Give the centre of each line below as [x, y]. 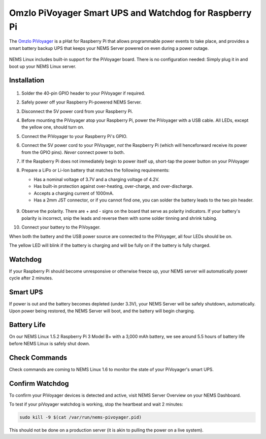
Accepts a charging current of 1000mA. [74, 193]
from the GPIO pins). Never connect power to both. [73, 152]
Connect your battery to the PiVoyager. [61, 227]
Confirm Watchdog [39, 384]
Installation [27, 81]
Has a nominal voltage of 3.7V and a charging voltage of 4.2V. [97, 179]
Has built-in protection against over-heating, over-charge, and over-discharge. [114, 186]
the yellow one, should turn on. [53, 127]
